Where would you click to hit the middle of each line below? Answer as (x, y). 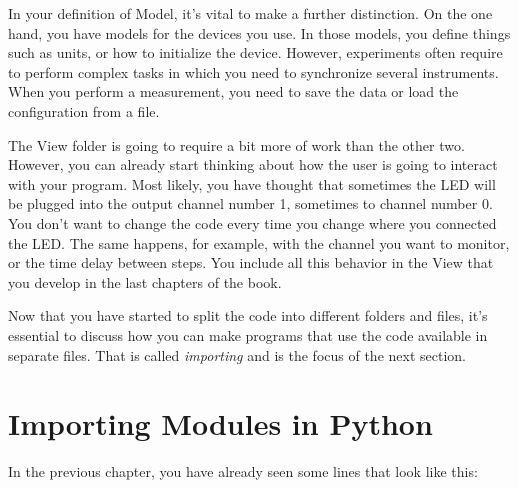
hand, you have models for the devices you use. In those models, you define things (259, 32)
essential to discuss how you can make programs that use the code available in (248, 334)
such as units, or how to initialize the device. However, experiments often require (255, 52)
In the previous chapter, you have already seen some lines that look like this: (243, 471)
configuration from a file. (84, 110)
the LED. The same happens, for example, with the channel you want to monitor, (259, 242)
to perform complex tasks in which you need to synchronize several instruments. (253, 71)
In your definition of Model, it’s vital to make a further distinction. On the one (250, 13)
